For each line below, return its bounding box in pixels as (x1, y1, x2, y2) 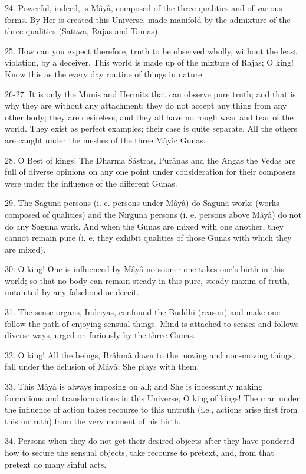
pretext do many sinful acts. (5, 457, 107, 470)
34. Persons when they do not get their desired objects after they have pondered (5, 434, 295, 447)
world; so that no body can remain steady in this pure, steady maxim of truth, (5, 274, 289, 286)
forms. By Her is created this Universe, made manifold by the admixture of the (5, 13, 291, 25)
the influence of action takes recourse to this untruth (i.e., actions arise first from (5, 403, 298, 416)
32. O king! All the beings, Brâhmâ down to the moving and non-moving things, (5, 348, 295, 361)
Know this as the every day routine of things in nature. (5, 67, 205, 80)
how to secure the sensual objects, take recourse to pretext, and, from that (5, 446, 274, 458)
